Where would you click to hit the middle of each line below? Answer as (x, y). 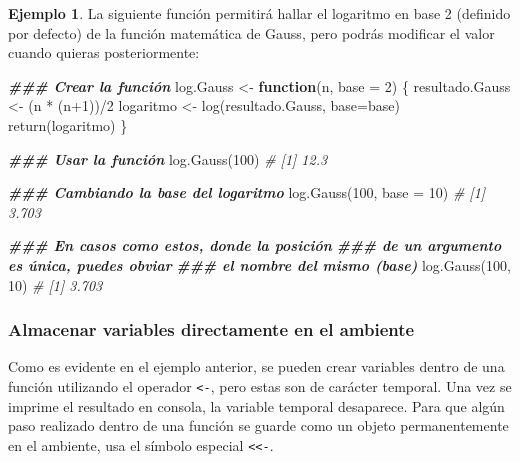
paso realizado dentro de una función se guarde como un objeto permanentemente (258, 425)
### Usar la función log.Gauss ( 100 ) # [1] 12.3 (168, 158)
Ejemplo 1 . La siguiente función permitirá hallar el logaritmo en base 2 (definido (259, 13)
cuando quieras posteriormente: (104, 52)
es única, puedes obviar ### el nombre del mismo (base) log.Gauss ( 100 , (259, 264)
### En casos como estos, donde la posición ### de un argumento (255, 245)
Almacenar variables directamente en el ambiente (211, 329)
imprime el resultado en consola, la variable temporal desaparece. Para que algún (256, 405)
